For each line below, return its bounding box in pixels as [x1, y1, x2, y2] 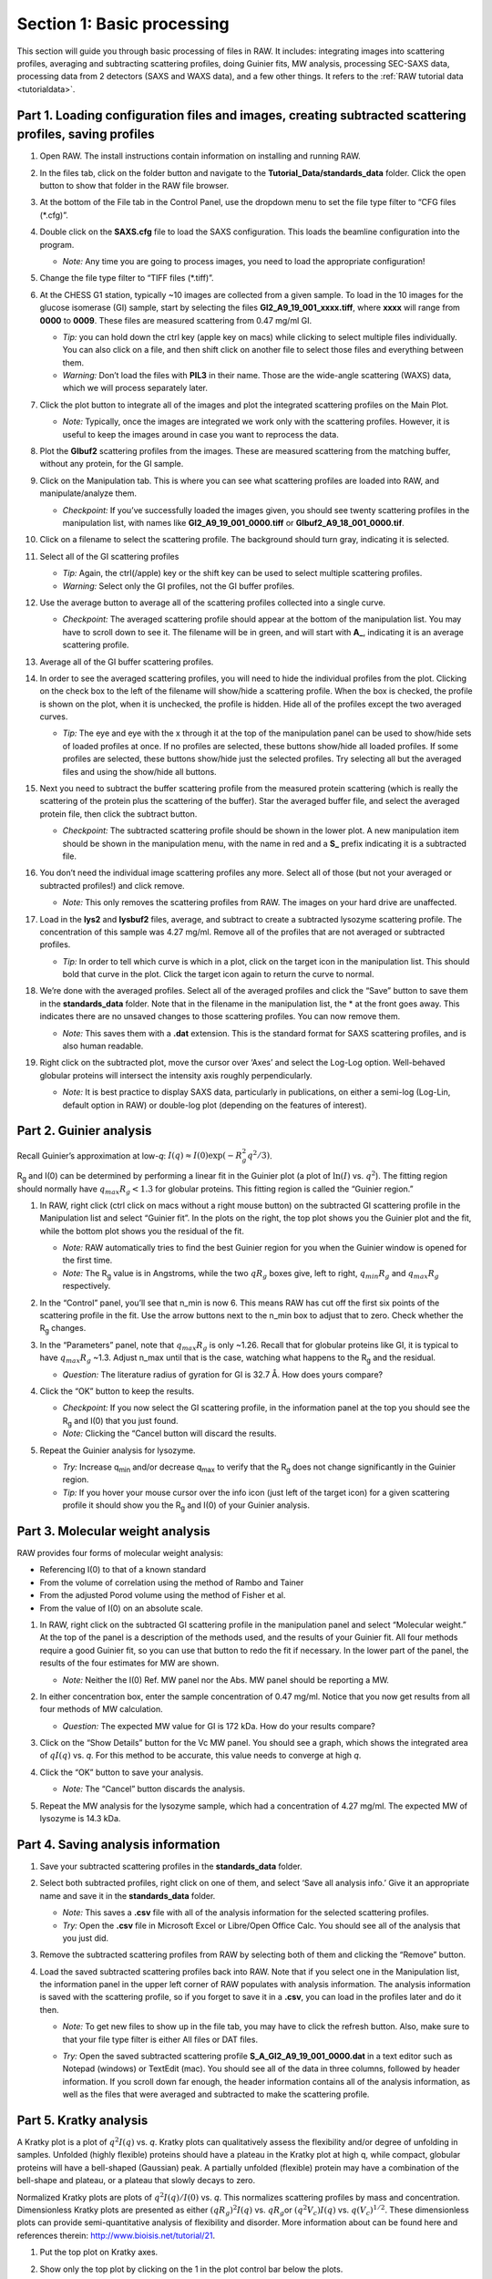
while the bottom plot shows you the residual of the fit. [39, 1225, 245, 1236]
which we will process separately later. [62, 383, 209, 394]
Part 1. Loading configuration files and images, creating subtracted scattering [16, 108, 466, 123]
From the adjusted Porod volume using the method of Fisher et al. [39, 1590, 286, 1601]
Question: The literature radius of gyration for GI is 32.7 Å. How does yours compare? [62, 1368, 383, 1380]
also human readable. [62, 1040, 144, 1052]
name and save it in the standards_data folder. [39, 1890, 216, 1901]
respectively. [62, 1281, 111, 1292]
